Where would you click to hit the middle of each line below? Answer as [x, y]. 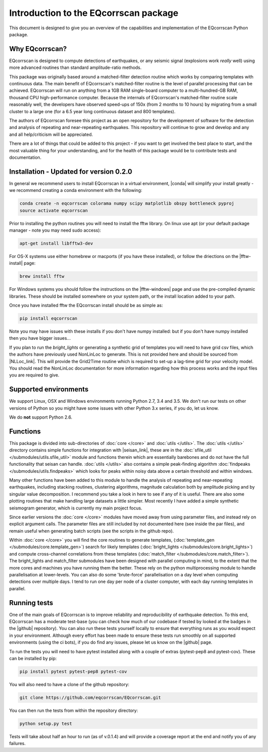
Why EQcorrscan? [38, 49]
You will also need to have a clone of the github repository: [69, 685]
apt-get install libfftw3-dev [56, 243]
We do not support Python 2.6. [41, 417]
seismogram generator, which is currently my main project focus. [76, 508]
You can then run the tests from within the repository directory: [74, 710]
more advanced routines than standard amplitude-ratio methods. [75, 67]
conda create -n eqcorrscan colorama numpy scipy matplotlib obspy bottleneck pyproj [127, 204]
